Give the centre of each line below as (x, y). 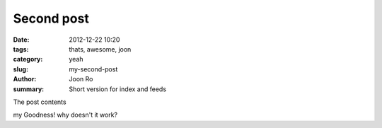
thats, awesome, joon (100, 49)
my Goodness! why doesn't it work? (65, 115)
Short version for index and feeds (117, 89)
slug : (21, 69)
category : (28, 59)
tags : (21, 49)
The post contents (40, 102)
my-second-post (93, 69)
